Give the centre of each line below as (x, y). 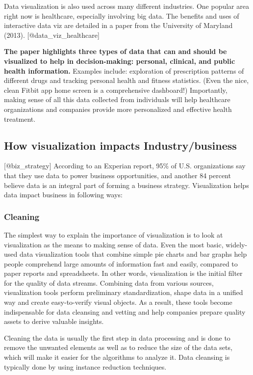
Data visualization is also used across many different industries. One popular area (126, 6)
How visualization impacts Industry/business (120, 145)
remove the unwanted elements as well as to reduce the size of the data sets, (118, 347)
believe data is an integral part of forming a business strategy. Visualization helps (126, 185)
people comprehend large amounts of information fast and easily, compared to (121, 263)
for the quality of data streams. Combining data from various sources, (109, 282)
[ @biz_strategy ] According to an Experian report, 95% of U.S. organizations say (125, 166)
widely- (237, 244)
